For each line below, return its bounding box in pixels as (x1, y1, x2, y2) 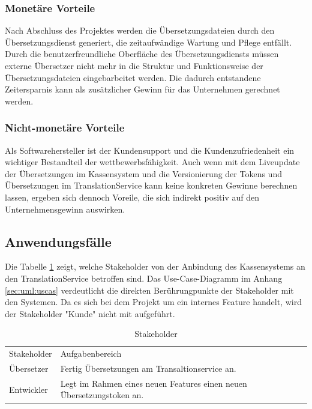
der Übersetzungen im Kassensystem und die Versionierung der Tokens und (5, 167, 282, 180)
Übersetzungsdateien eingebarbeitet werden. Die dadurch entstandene (5, 71, 261, 83)
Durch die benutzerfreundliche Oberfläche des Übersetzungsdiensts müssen (5, 47, 279, 60)
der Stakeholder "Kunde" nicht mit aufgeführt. (5, 307, 175, 320)
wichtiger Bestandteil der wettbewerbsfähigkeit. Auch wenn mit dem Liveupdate (5, 156, 300, 168)
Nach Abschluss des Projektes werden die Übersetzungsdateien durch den (5, 24, 275, 37)
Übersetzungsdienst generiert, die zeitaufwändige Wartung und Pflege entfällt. (5, 35, 292, 48)
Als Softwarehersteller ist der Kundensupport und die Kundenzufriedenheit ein (5, 144, 295, 156)
